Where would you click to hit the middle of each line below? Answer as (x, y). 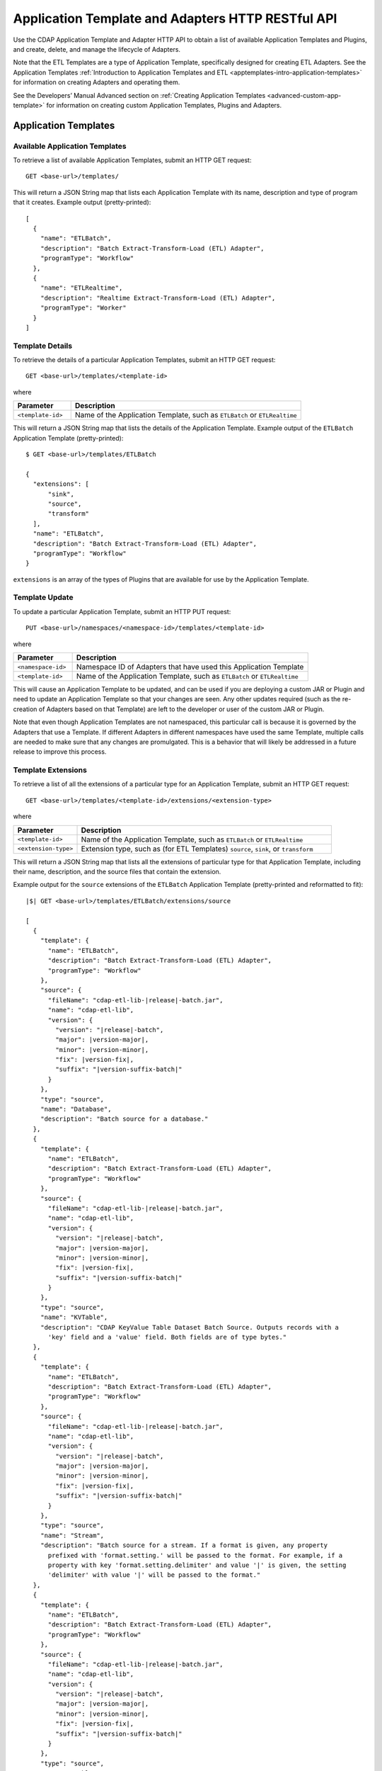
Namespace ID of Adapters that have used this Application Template (190, 667)
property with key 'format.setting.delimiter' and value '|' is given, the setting (197, 1565)
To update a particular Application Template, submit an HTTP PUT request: (122, 611)
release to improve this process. (60, 752)
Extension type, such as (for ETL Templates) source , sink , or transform (197, 849)
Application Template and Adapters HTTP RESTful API (175, 18)
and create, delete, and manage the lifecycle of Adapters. (97, 49)
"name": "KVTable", (74, 1317)
